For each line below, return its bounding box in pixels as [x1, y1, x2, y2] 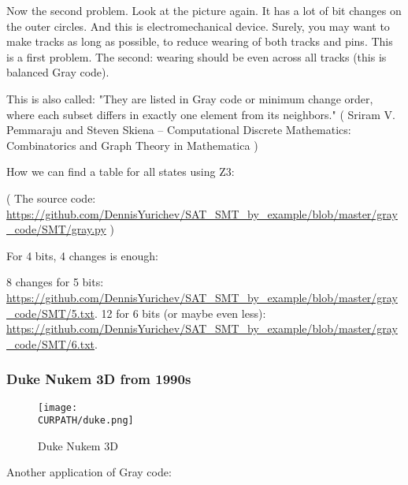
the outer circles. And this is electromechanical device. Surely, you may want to [6, 17, 390, 34]
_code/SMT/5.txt [6, 304, 95, 321]
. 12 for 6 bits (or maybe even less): [95, 304, 266, 321]
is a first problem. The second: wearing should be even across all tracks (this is [6, 48, 387, 65]
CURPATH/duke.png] [38, 415, 134, 427]
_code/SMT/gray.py [6, 221, 106, 237]
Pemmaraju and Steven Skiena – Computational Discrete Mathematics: [6, 121, 351, 138]
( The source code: [6, 189, 96, 206]
